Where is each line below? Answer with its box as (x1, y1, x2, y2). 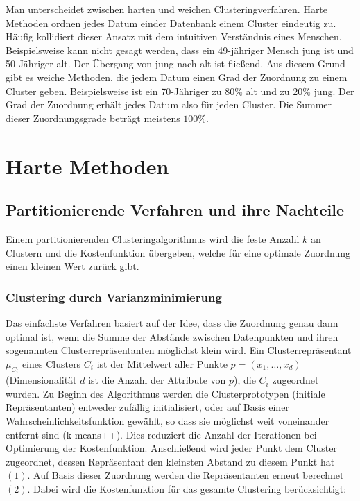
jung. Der (314, 83, 354, 98)
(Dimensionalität (6, 373, 77, 387)
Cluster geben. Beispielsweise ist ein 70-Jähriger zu (6, 83, 222, 98)
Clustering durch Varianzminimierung (6, 288, 222, 305)
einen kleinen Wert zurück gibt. (6, 259, 139, 273)
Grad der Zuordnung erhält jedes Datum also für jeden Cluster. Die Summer (6, 97, 332, 112)
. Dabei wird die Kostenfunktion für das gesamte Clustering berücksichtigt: (27, 481, 347, 495)
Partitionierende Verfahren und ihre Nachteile (6, 199, 345, 221)
